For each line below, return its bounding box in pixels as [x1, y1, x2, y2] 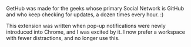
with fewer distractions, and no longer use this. [6, 35, 120, 41]
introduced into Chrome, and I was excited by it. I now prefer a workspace [6, 28, 185, 35]
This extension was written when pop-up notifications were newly [6, 23, 166, 29]
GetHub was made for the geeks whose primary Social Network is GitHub [6, 5, 185, 12]
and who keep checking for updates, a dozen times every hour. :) [6, 11, 164, 18]
